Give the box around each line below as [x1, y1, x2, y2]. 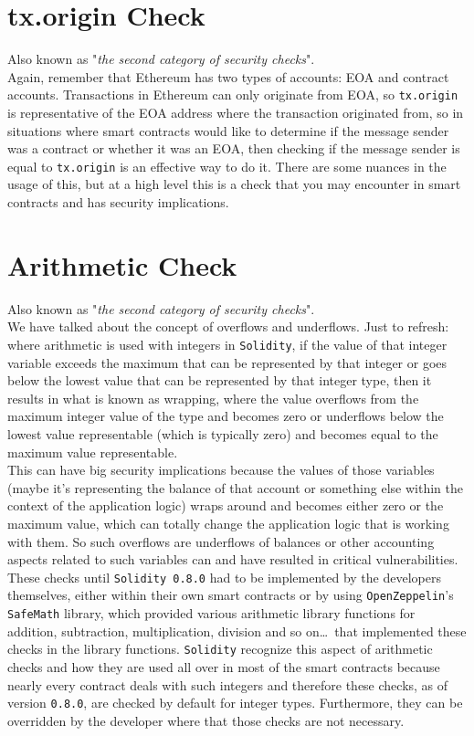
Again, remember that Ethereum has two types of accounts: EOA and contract [7, 67, 449, 86]
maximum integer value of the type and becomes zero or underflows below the [7, 406, 444, 426]
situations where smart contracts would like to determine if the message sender [7, 121, 449, 140]
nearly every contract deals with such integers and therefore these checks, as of [7, 675, 448, 694]
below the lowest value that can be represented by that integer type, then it [7, 371, 432, 390]
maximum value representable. [7, 442, 178, 461]
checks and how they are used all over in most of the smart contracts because [7, 657, 440, 676]
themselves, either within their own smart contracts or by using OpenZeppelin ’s [7, 585, 454, 605]
